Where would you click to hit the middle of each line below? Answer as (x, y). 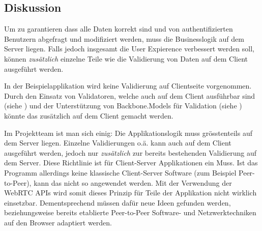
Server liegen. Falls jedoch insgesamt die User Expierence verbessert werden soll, (129, 49)
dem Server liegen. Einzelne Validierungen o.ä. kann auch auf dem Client (118, 143)
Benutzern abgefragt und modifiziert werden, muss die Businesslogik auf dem (124, 38)
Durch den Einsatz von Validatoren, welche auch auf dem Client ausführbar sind (130, 95)
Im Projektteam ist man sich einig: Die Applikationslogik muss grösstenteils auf (128, 133)
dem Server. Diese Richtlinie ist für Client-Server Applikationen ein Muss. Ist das (131, 163)
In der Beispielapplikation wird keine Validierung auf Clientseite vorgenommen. (128, 86)
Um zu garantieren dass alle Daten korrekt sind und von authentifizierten (119, 29)
